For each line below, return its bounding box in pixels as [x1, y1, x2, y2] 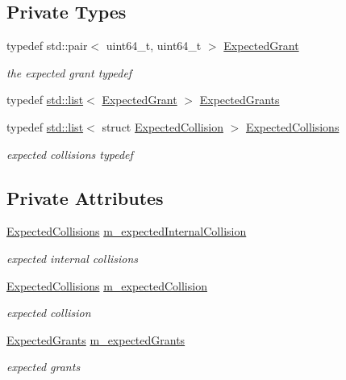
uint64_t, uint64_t [106, 37, 202, 54]
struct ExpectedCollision [102, 118, 223, 135]
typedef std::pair [6, 37, 88, 54]
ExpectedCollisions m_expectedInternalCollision [6, 223, 247, 240]
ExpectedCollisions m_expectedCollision [6, 277, 207, 294]
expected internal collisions [6, 249, 139, 266]
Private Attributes [6, 185, 164, 210]
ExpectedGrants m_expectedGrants [6, 331, 186, 348]
